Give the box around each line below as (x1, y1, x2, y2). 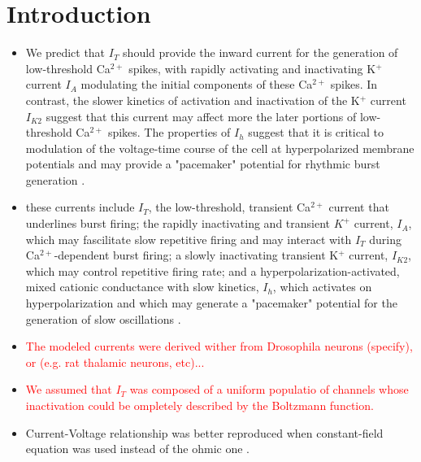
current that (328, 198, 389, 216)
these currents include (25, 198, 135, 216)
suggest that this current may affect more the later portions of (46, 107, 357, 124)
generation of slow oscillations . (25, 310, 181, 327)
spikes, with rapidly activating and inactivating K (128, 59, 376, 76)
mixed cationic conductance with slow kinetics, (25, 278, 259, 295)
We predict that (25, 44, 106, 61)
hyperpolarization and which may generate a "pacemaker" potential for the (25, 294, 397, 312)
